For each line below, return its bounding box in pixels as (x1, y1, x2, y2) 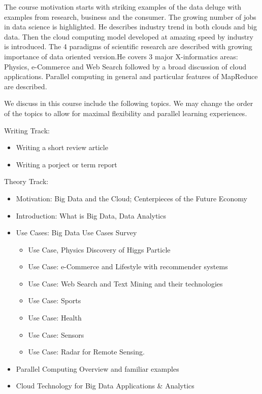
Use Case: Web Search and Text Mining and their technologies (28, 278, 223, 289)
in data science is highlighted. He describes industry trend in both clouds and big (4, 21, 257, 32)
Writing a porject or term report (16, 159, 117, 169)
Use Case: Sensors (28, 329, 84, 340)
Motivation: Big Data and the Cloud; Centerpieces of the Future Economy (16, 193, 247, 203)
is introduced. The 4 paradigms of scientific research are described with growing (4, 41, 252, 52)
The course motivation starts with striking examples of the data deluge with (4, 2, 242, 12)
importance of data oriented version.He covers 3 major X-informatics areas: (4, 51, 238, 61)
